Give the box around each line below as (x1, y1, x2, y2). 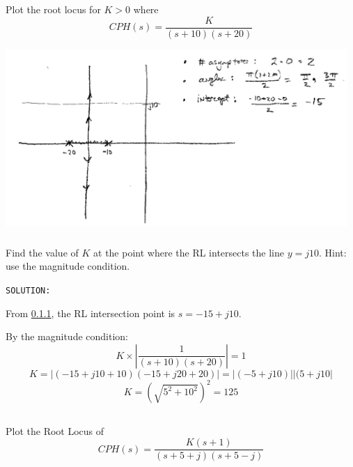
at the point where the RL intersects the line (93, 245, 285, 259)
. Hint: (319, 245, 347, 259)
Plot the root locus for (6, 2, 101, 17)
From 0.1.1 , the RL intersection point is (6, 305, 175, 320)
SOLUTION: (6, 286, 51, 296)
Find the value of (6, 245, 79, 259)
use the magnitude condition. (6, 259, 130, 273)
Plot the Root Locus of (6, 423, 104, 438)
